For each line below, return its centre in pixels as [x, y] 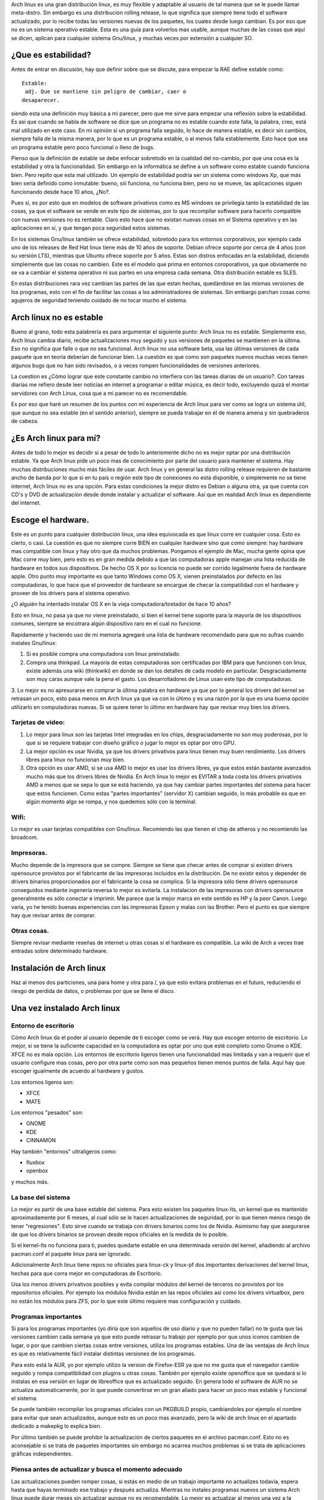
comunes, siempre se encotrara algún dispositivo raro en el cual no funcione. [106, 623]
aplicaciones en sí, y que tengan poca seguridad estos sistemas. [91, 228]
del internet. [26, 503]
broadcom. [25, 838]
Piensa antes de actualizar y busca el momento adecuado [97, 1469]
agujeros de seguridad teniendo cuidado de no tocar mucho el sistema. [99, 301]
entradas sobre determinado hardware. [59, 951]
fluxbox [35, 1162]
